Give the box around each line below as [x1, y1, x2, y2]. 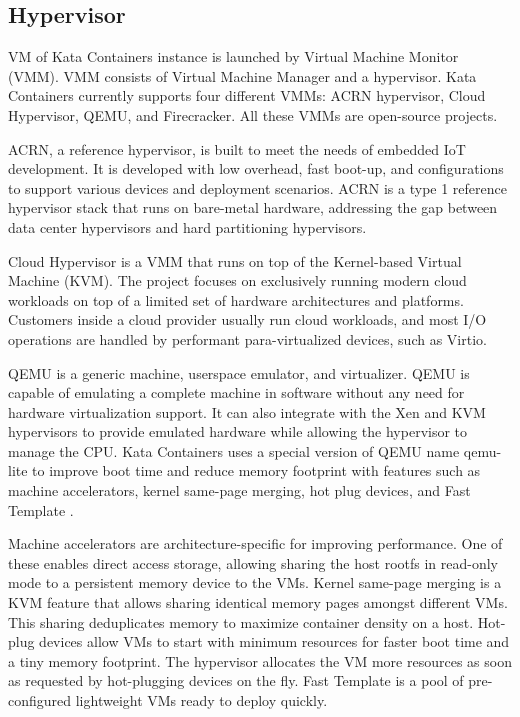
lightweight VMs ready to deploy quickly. [75, 690, 328, 711]
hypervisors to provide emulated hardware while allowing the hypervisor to [8, 421, 468, 442]
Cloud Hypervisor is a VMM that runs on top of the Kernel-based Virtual [8, 250, 462, 271]
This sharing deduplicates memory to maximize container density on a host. [8, 611, 474, 632]
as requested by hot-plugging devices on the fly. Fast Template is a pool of [8, 670, 464, 691]
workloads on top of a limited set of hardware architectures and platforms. [8, 289, 464, 310]
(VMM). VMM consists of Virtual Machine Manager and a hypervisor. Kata [8, 65, 477, 86]
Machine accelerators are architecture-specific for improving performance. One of [8, 533, 503, 554]
